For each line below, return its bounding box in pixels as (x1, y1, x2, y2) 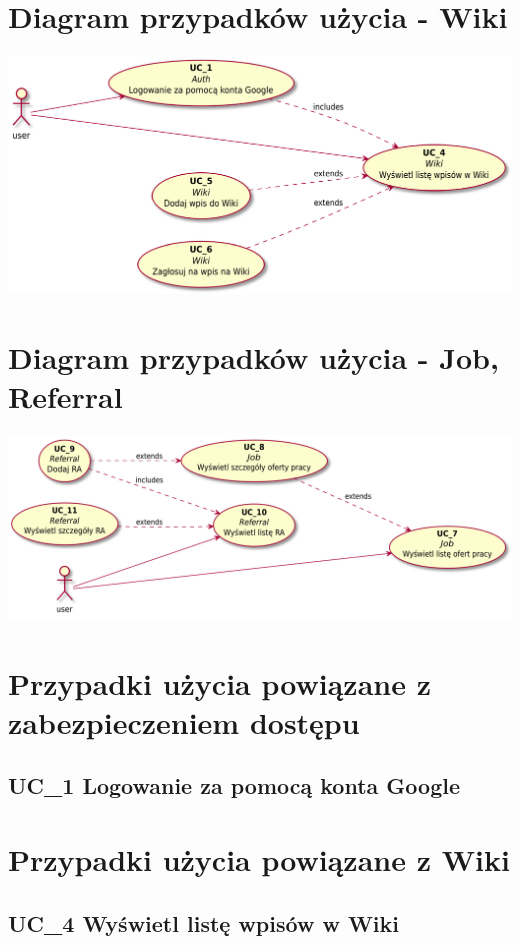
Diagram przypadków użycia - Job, (8, 336, 499, 377)
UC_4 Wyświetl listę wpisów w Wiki (8, 907, 400, 938)
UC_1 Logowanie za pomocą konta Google (8, 770, 461, 801)
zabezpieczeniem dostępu (8, 701, 360, 742)
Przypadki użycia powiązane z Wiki (8, 838, 510, 879)
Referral (8, 375, 123, 416)
